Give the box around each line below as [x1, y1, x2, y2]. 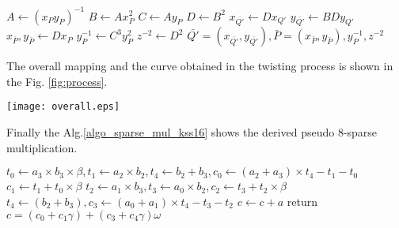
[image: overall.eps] [6, 101, 120, 113]
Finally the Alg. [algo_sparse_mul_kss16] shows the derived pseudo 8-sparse [6, 124, 378, 140]
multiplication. [6, 139, 78, 155]
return [287, 192, 317, 209]
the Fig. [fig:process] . [6, 73, 108, 89]
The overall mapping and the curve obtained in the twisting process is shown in [6, 58, 393, 74]
